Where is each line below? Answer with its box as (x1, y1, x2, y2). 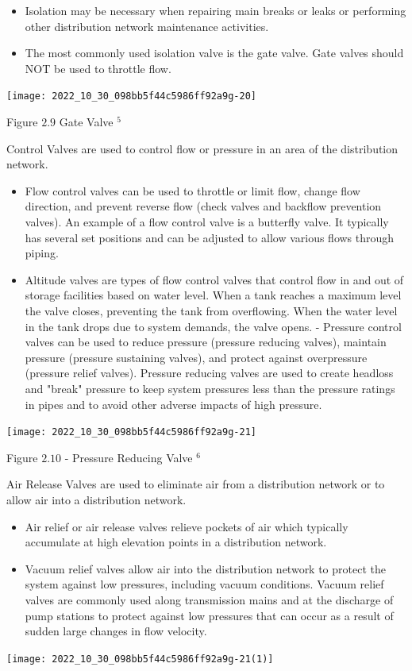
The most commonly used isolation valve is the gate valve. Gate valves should (25, 44, 404, 61)
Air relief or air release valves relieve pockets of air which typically (25, 518, 348, 534)
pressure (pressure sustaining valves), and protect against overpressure (25, 349, 368, 365)
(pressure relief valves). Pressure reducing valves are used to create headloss (25, 364, 394, 381)
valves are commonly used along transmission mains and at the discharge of (25, 591, 394, 607)
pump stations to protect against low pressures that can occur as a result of (25, 607, 394, 623)
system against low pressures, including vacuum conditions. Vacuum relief (25, 576, 384, 592)
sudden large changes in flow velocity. (25, 623, 207, 639)
